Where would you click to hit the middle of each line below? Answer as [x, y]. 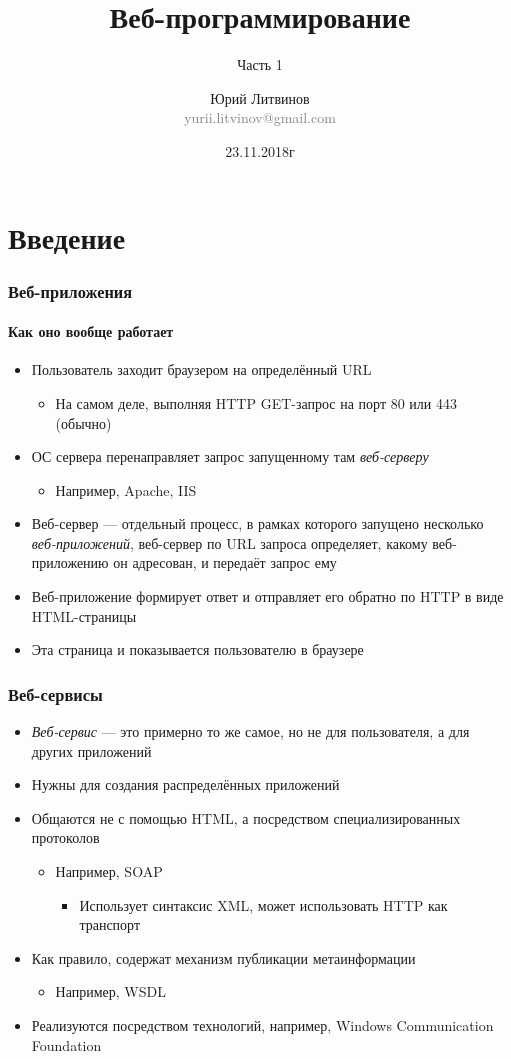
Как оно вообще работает [91, 331]
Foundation [66, 1044]
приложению [70, 562]
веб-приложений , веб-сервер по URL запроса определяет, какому [229, 542]
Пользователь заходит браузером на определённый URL [201, 369]
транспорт [110, 924]
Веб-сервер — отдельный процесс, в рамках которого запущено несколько [257, 523]
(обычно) [83, 422]
